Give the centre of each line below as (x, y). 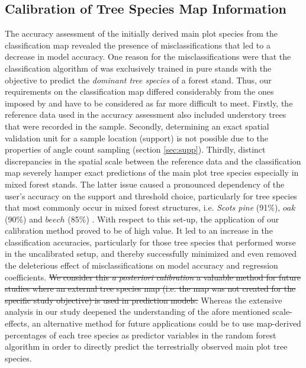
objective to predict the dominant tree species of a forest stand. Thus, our (138, 80)
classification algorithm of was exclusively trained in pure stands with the (138, 68)
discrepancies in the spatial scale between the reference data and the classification (153, 161)
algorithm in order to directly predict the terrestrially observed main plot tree (146, 346)
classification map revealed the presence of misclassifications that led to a (138, 45)
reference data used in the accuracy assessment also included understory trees (146, 114)
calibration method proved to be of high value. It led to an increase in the (139, 230)
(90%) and (24, 219)
